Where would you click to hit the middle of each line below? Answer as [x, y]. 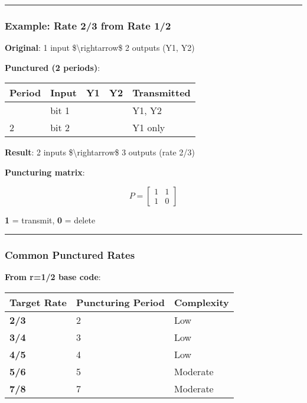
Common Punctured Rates [70, 255]
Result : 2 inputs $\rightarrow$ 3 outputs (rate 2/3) [100, 152]
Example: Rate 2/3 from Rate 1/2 [88, 25]
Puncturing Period [120, 302]
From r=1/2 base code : [53, 277]
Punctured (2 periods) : [53, 67]
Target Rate [38, 302]
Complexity [201, 302]
